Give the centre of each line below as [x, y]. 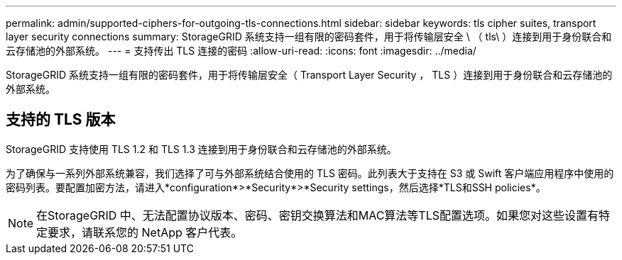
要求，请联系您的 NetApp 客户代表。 [145, 232]
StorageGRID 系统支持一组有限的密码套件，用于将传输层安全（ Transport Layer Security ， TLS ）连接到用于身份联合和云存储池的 [309, 75]
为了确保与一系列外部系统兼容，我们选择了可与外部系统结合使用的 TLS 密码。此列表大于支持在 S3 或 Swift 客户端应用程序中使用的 [310, 173]
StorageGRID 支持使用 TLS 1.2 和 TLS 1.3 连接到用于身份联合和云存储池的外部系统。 [201, 149]
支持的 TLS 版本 [61, 120]
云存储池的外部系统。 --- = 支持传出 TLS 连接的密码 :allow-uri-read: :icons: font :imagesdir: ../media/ [241, 51]
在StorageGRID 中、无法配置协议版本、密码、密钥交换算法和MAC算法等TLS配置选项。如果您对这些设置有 [318, 215]
